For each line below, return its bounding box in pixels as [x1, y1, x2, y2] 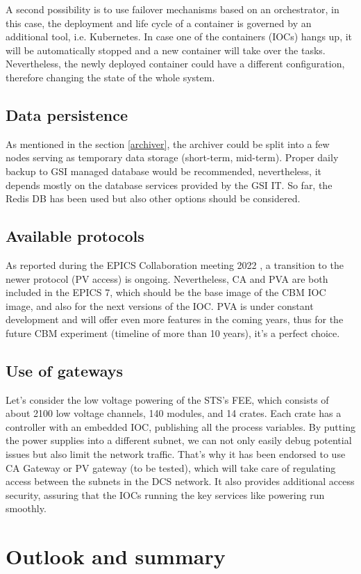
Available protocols [6, 225, 144, 247]
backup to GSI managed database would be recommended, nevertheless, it [6, 163, 321, 178]
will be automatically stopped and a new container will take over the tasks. [6, 42, 326, 57]
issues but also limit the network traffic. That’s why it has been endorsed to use [6, 447, 346, 461]
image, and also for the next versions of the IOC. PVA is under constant [6, 298, 314, 313]
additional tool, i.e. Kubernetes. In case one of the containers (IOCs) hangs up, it [6, 29, 353, 44]
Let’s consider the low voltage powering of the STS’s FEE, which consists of [6, 392, 329, 407]
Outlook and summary [6, 542, 226, 571]
